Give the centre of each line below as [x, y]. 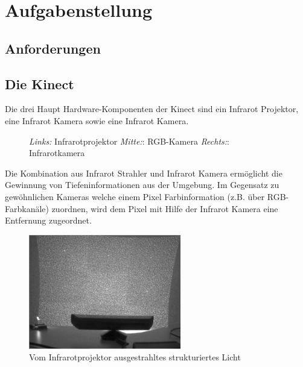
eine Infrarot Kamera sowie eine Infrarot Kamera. [97, 120]
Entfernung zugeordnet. [48, 220]
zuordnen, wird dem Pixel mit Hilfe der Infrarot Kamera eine [165, 208]
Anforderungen [53, 48]
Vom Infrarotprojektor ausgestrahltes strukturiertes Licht [135, 357]
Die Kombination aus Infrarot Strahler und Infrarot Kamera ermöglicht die [144, 173]
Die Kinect [40, 83]
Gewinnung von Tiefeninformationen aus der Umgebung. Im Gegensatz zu [142, 185]
